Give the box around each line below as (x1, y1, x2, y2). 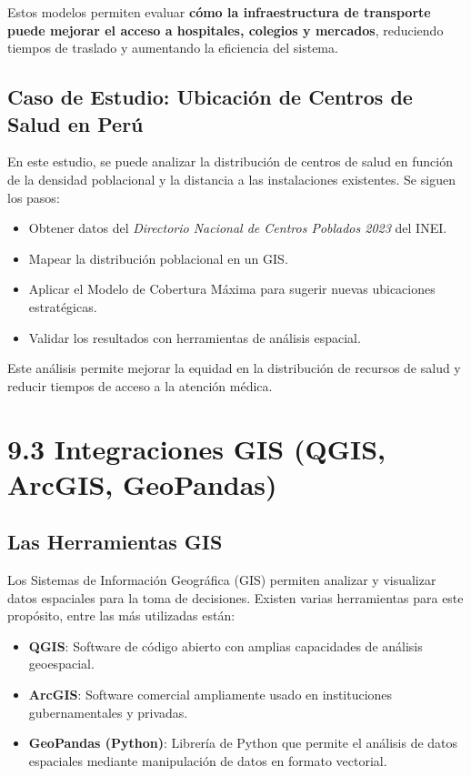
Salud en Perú (7, 109, 144, 137)
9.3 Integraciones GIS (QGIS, (7, 429, 386, 467)
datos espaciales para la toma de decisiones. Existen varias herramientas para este (7, 588, 464, 607)
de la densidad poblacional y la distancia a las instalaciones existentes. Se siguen (7, 169, 456, 188)
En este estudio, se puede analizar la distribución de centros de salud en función (7, 152, 453, 171)
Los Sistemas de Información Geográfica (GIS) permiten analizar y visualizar (7, 570, 436, 590)
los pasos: (7, 187, 60, 207)
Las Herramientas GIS (7, 528, 223, 556)
